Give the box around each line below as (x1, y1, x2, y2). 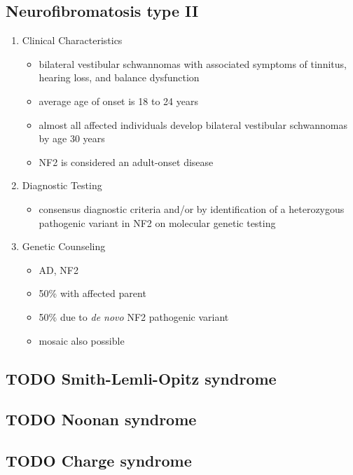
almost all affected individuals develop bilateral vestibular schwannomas (39, 117, 347, 132)
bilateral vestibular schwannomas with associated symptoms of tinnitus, (39, 56, 347, 71)
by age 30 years (39, 131, 105, 146)
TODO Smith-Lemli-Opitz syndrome (6, 367, 277, 389)
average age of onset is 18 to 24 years (39, 93, 198, 108)
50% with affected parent (39, 286, 146, 301)
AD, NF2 (39, 262, 78, 277)
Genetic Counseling (22, 239, 106, 254)
